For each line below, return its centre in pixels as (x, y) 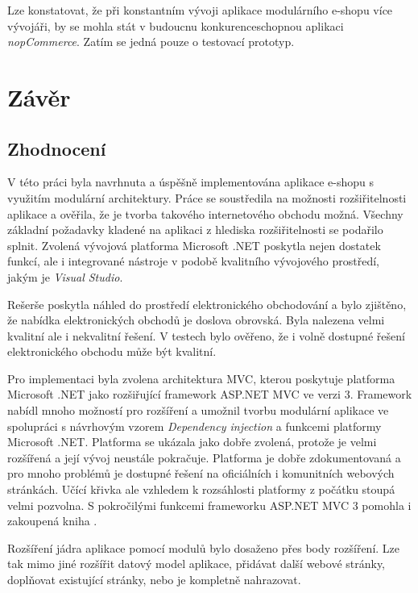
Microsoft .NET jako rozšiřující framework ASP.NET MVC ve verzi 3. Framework (210, 394)
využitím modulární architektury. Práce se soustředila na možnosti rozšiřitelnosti (207, 197)
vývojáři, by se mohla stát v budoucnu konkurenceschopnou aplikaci (176, 25)
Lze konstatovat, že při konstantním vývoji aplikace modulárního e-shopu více (200, 10)
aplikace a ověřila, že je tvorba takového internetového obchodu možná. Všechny (205, 213)
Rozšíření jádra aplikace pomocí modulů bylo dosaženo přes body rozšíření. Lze (204, 547)
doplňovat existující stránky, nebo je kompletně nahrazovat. (154, 580)
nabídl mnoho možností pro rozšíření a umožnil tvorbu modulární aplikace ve (198, 410)
